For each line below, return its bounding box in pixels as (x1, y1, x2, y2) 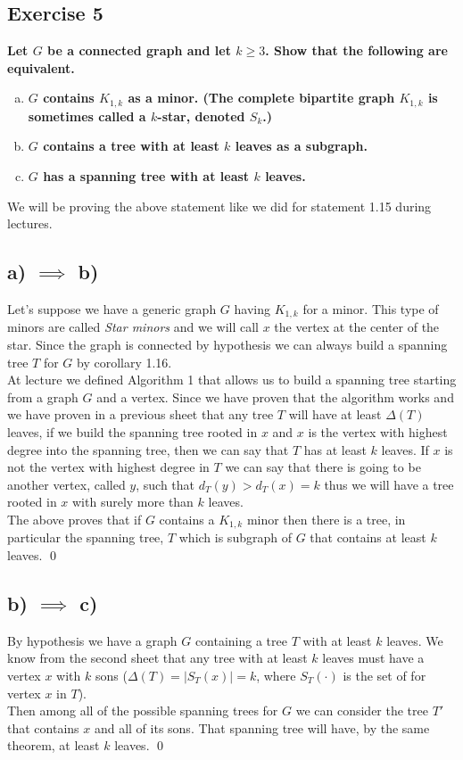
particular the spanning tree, (7, 528, 164, 547)
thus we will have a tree (324, 475, 454, 493)
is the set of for (343, 666, 426, 685)
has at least (303, 440, 367, 458)
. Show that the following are (265, 41, 448, 60)
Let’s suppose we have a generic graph (7, 300, 217, 318)
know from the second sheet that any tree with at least (7, 648, 308, 667)
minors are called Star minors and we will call (7, 318, 259, 336)
